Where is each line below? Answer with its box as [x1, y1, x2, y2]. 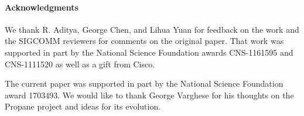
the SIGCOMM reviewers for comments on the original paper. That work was [5, 35, 284, 47]
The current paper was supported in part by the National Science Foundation [5, 77, 283, 90]
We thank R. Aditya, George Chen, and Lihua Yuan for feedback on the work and [5, 23, 299, 35]
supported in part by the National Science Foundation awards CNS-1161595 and [5, 46, 293, 58]
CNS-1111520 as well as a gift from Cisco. [5, 57, 155, 70]
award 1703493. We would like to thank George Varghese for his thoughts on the [5, 88, 294, 101]
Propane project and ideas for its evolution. [5, 100, 161, 112]
